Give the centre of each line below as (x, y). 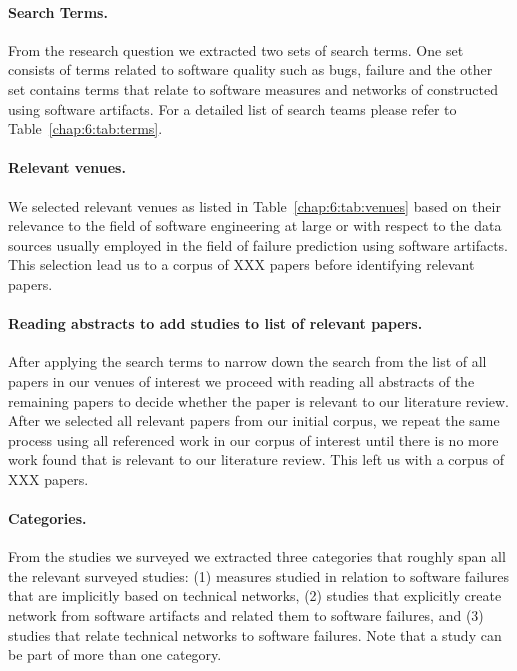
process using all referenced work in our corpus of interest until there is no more (253, 439)
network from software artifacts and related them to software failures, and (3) (246, 615)
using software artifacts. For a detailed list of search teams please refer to (232, 108)
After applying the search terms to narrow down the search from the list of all (247, 361)
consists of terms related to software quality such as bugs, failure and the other (250, 69)
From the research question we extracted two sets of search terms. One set (236, 49)
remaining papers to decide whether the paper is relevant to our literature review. (259, 400)
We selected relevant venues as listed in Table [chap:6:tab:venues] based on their (254, 205)
